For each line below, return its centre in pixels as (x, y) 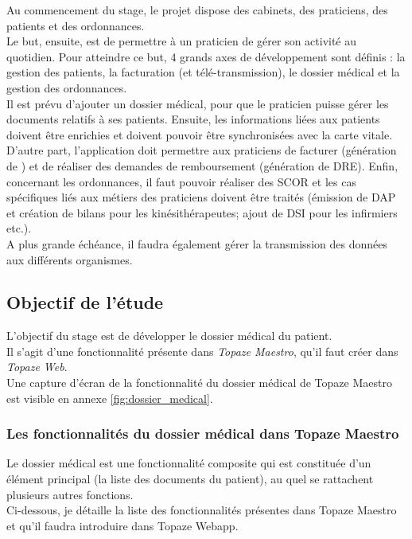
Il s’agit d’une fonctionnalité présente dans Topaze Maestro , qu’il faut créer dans (202, 351)
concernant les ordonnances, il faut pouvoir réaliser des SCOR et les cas (181, 181)
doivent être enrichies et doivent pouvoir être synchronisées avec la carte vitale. (200, 134)
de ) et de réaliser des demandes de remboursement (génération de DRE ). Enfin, (202, 165)
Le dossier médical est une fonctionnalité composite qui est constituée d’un (189, 463)
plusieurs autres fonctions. (70, 494)
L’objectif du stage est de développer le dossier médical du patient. (169, 336)
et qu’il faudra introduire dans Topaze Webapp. (122, 525)
